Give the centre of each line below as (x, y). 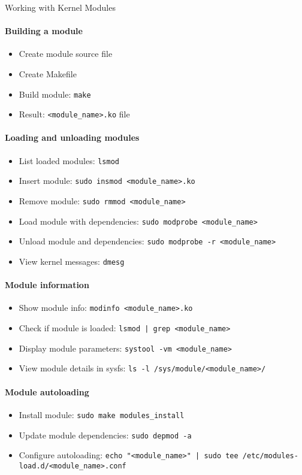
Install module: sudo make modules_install (102, 414)
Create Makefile (48, 73)
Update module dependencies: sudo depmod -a (105, 435)
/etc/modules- (270, 456)
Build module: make (55, 94)
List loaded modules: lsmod (69, 160)
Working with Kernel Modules (60, 7)
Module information (47, 285)
